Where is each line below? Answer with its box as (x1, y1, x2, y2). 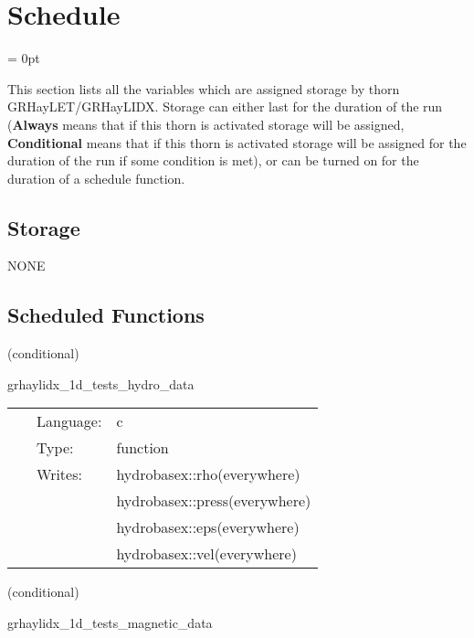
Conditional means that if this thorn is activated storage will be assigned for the (7, 133, 467, 152)
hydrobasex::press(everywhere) (116, 490, 311, 512)
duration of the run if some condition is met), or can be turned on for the (7, 151, 419, 170)
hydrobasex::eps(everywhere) (116, 516, 300, 538)
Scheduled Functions (7, 301, 205, 329)
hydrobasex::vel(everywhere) (116, 543, 297, 565)
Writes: (37, 463, 82, 485)
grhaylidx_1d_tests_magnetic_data (7, 613, 213, 633)
